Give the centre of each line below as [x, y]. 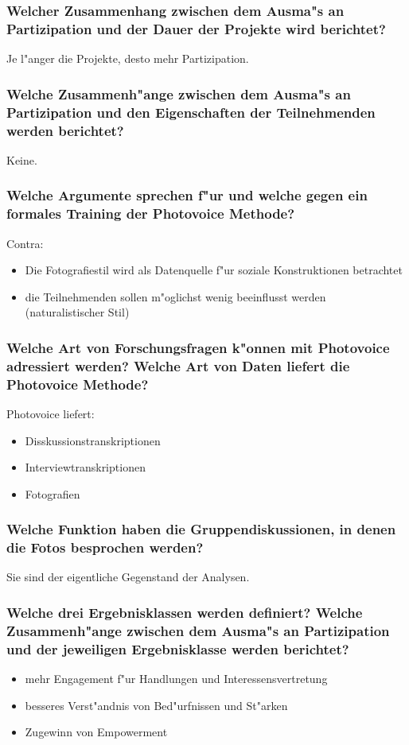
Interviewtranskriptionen [85, 467]
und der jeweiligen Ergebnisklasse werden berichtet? [178, 648]
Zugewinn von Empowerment [96, 732]
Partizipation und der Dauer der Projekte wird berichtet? [196, 28]
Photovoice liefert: [51, 413]
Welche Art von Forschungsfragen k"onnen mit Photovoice [198, 347]
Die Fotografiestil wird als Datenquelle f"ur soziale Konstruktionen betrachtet [214, 270]
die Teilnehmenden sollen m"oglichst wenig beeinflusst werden [175, 296]
